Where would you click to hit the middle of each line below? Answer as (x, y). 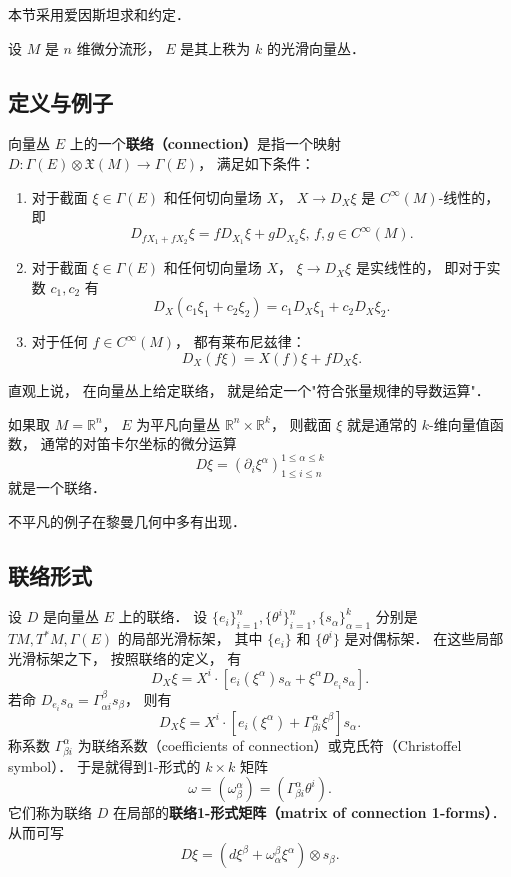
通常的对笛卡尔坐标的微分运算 (138, 443)
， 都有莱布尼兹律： (240, 341)
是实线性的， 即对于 (421, 267)
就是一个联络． (57, 486)
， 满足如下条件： (256, 162)
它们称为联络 (50, 812)
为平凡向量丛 (178, 423)
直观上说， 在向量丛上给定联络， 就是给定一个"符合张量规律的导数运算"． (249, 389)
